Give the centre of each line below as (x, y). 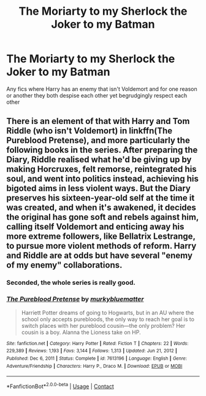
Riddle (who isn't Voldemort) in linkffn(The (90, 131)
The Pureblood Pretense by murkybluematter (75, 299)
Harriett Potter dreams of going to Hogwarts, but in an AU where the (108, 313)
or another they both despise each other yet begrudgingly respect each (97, 95)
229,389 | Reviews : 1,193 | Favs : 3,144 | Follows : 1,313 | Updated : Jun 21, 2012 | (92, 351)
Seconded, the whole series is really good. (71, 282)
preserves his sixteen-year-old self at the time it (101, 198)
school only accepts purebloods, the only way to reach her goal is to (108, 319)
